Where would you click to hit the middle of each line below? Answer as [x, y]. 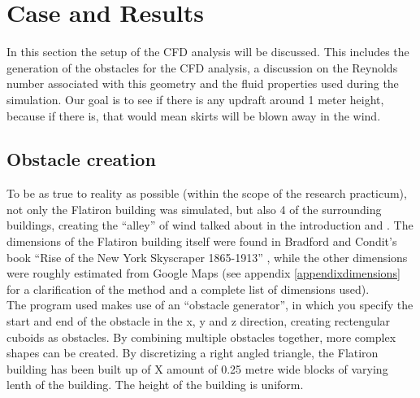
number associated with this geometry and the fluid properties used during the [203, 83]
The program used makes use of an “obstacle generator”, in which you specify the [210, 305]
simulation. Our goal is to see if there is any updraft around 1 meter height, [195, 99]
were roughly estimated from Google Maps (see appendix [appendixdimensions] [204, 273]
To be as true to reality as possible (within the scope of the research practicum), [207, 193]
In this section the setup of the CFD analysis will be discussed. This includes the [208, 52]
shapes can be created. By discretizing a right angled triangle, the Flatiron [193, 353]
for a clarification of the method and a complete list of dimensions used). [188, 289]
